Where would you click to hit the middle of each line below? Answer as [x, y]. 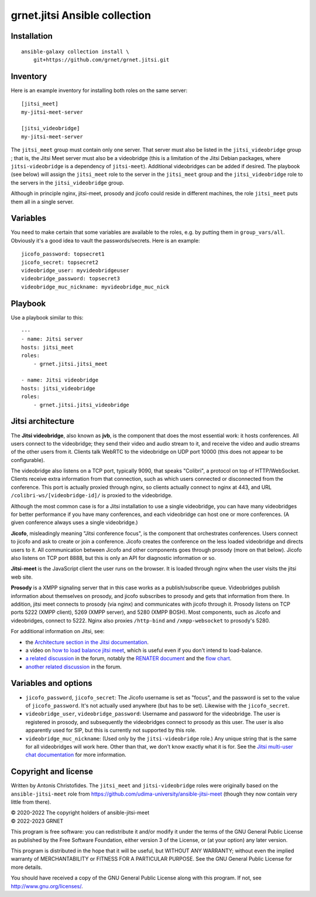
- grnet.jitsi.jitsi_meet [71, 364]
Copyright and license [52, 772]
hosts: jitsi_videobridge [59, 388]
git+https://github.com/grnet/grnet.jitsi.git [101, 60]
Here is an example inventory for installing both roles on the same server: [99, 90]
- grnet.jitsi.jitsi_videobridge [81, 405]
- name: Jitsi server [52, 339]
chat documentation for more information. [76, 755]
